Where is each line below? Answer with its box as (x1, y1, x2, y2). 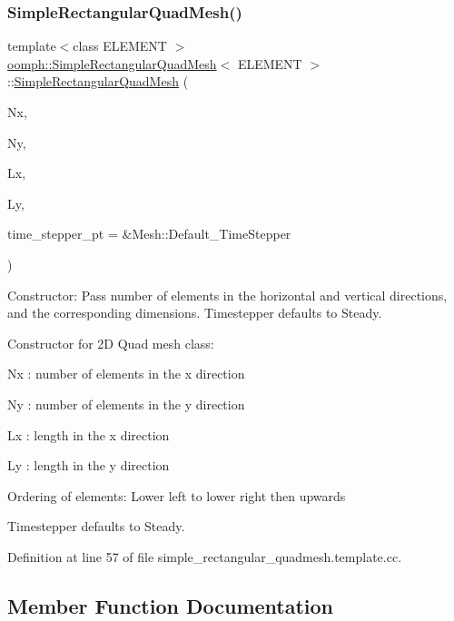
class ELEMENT (73, 36, 167, 55)
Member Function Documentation (7, 591, 334, 619)
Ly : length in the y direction (7, 456, 170, 475)
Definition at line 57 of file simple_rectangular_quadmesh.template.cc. (7, 547, 402, 566)
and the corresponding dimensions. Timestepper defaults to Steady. (7, 303, 382, 322)
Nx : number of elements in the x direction (7, 364, 245, 383)
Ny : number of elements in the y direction (7, 394, 245, 413)
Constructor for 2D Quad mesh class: (7, 333, 214, 352)
